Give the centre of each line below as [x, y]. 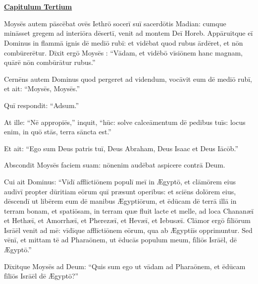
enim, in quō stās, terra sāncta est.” [58, 132]
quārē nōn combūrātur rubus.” [50, 62]
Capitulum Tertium [38, 7]
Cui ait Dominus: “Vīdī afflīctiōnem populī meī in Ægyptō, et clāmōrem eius [120, 181]
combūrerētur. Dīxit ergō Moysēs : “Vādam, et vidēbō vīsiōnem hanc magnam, [124, 52]
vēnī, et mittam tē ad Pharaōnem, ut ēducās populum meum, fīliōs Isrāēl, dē [120, 240]
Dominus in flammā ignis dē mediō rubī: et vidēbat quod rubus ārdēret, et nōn [124, 42]
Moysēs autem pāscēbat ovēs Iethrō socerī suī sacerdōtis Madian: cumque [115, 23]
